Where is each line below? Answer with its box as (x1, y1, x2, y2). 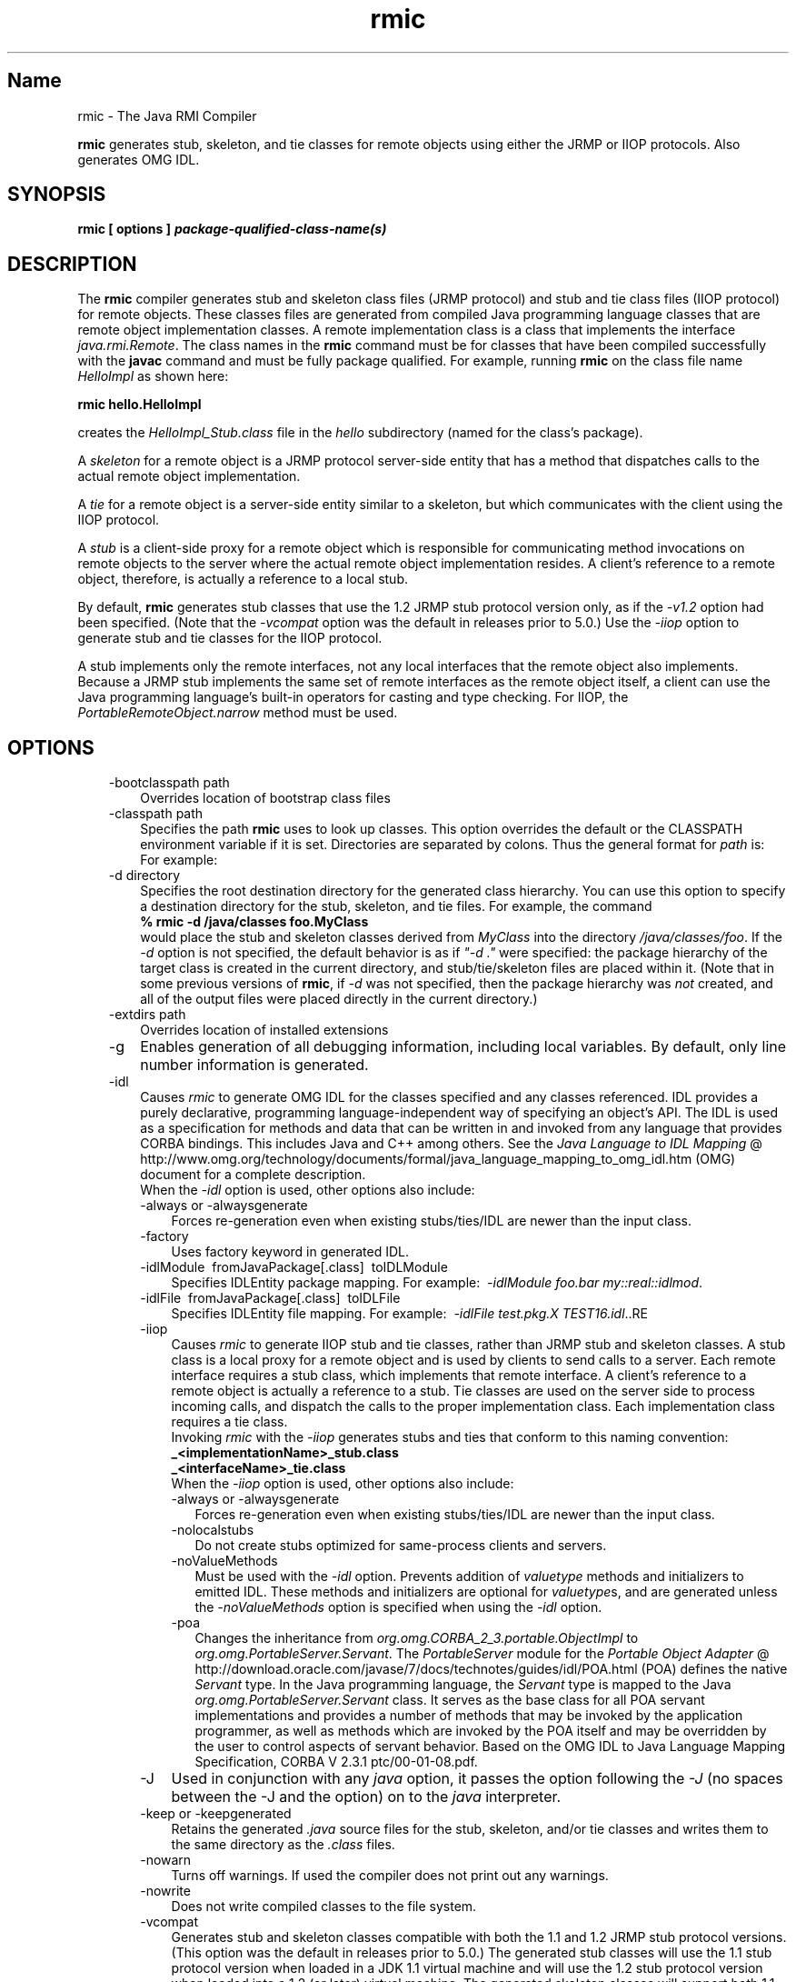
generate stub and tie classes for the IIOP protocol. (77, 630, 383, 646)
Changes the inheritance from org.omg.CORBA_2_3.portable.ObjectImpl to (194, 1630, 639, 1647)
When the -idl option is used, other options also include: (140, 1182, 475, 1198)
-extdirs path (108, 1006, 186, 1023)
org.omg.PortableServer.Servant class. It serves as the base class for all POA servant (194, 1692, 705, 1708)
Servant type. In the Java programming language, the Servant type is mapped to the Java (194, 1677, 731, 1693)
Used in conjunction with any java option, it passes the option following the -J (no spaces (171, 1769, 783, 1788)
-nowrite (140, 1883, 191, 1899)
